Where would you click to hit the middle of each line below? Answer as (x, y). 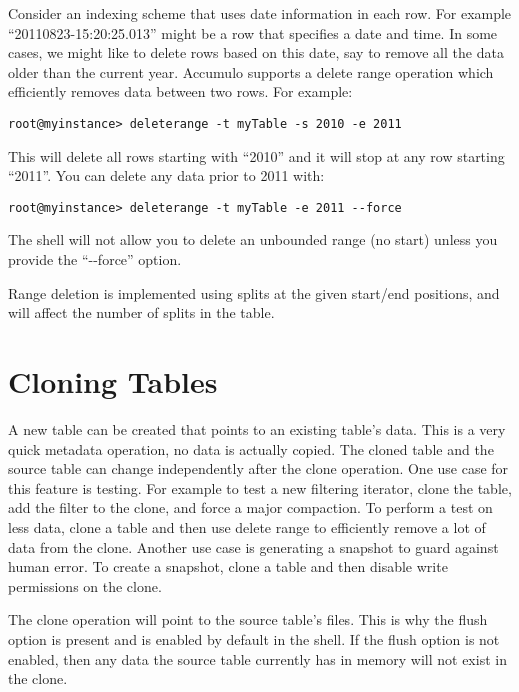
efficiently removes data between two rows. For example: (180, 91)
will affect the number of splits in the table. (141, 312)
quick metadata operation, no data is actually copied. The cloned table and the (251, 448)
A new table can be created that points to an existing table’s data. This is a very (257, 428)
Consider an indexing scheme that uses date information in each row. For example (260, 13)
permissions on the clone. (85, 585)
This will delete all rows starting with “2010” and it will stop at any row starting (256, 155)
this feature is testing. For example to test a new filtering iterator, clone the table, (260, 487)
